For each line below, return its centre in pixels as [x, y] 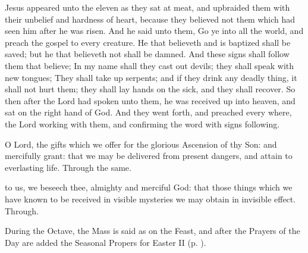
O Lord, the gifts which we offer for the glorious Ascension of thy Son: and [141, 144]
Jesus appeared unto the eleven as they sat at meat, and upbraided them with [147, 7]
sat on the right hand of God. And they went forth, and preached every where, [148, 112]
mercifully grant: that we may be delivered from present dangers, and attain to [149, 156]
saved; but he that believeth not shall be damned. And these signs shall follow [147, 54]
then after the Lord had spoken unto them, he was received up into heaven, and [150, 100]
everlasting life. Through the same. [68, 167]
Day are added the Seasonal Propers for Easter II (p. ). [106, 242]
